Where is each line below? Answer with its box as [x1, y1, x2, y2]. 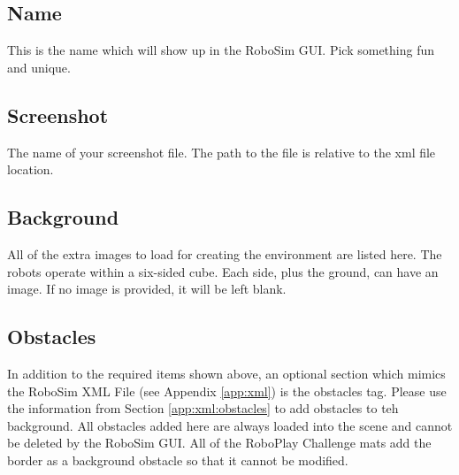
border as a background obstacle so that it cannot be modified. [7, 450, 348, 469]
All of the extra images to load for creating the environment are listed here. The [7, 244, 442, 263]
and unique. [7, 57, 71, 76]
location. [7, 160, 54, 179]
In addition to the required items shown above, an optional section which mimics [7, 364, 446, 382]
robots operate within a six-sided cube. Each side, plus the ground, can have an [7, 262, 439, 280]
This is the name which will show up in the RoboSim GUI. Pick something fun [7, 41, 435, 59]
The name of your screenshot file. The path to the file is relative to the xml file [7, 142, 436, 161]
